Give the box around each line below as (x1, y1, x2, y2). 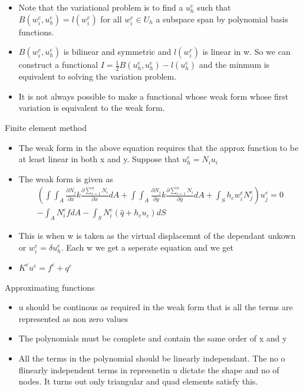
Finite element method (5, 121, 87, 133)
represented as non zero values (18, 312, 129, 324)
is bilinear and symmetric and (63, 45, 172, 58)
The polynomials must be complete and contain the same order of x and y (18, 332, 287, 344)
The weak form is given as (18, 172, 113, 185)
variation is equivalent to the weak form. (18, 101, 165, 114)
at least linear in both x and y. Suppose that (18, 153, 180, 165)
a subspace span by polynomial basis (156, 12, 288, 25)
